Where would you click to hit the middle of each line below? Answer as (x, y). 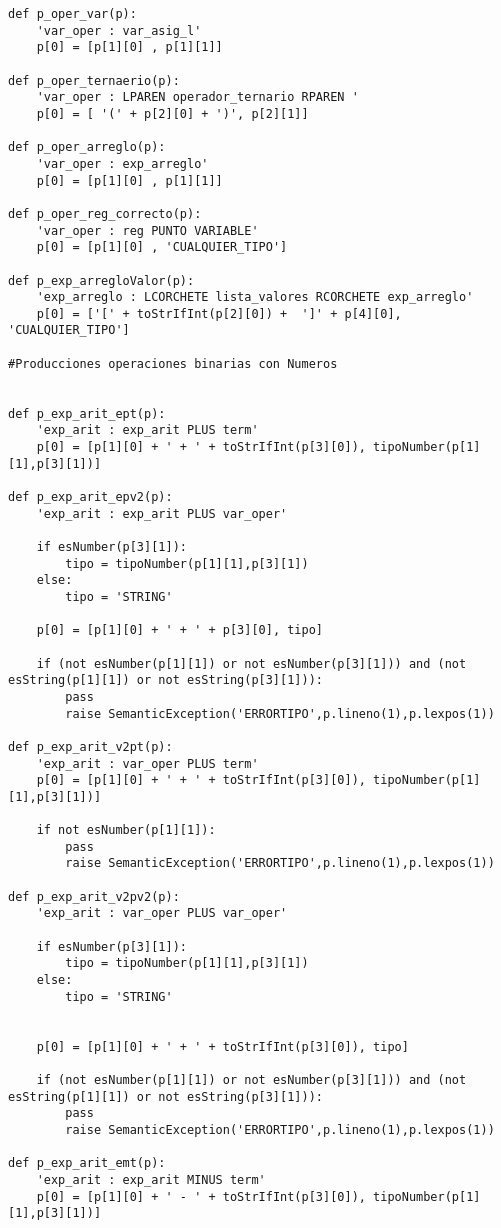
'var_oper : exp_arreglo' (122, 163)
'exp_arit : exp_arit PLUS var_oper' (162, 513)
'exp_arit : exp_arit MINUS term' (151, 1179)
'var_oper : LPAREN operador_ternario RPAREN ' (197, 97)
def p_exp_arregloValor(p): (101, 280)
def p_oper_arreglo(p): (87, 147)
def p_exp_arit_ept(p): (87, 413)
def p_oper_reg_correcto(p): (105, 213)
